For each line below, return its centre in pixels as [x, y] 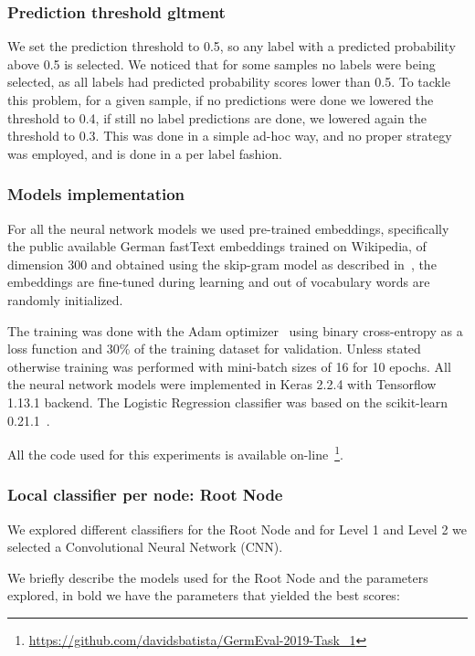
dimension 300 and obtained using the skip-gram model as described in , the [222, 264]
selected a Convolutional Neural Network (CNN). [145, 547]
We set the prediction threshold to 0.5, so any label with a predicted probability [232, 46]
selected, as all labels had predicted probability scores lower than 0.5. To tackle [229, 82]
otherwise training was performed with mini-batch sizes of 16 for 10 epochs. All [229, 366]
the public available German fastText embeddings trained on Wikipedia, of [217, 246]
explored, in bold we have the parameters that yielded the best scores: [204, 595]
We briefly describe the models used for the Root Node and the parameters [218, 577]
